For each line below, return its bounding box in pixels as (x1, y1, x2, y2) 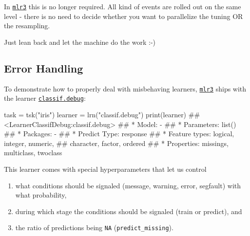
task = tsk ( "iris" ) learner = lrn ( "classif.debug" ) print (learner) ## (4, 109, 200, 119)
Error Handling (4, 60, 83, 75)
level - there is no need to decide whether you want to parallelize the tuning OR (4, 11, 243, 21)
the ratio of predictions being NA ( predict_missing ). (15, 222, 173, 233)
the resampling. (4, 20, 50, 31)
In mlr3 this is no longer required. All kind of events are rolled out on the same (4, 1, 241, 11)
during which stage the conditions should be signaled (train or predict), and (15, 206, 242, 216)
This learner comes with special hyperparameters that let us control (4, 163, 207, 174)
